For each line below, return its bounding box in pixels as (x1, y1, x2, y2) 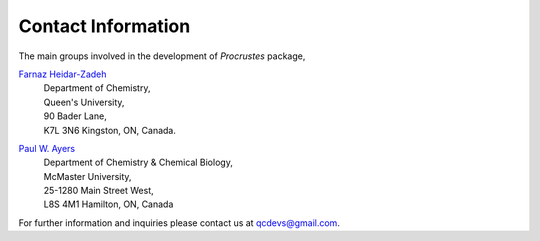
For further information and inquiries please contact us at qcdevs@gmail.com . (18, 216, 340, 229)
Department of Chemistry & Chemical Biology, (43, 156, 234, 169)
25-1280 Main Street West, (43, 185, 154, 197)
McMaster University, (43, 170, 132, 182)
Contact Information (18, 15, 191, 37)
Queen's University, (43, 96, 125, 108)
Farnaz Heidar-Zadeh (18, 68, 107, 80)
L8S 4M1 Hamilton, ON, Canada (43, 198, 174, 210)
